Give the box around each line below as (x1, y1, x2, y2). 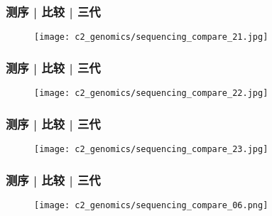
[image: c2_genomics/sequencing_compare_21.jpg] (34, 32, 268, 43)
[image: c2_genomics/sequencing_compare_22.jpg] (34, 88, 268, 99)
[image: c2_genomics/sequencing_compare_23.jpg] (34, 144, 268, 154)
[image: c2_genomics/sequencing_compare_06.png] (34, 200, 268, 210)
